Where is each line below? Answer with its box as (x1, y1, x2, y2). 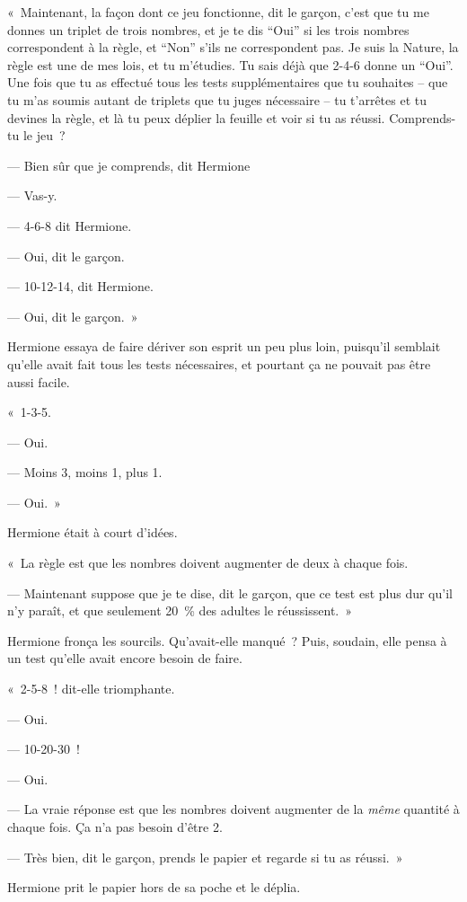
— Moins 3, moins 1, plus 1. (7, 463, 163, 482)
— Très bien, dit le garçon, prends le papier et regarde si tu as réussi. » (7, 847, 403, 866)
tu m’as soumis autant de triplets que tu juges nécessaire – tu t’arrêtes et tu (7, 90, 427, 109)
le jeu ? (22, 126, 66, 145)
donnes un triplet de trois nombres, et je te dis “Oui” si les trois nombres (7, 20, 410, 39)
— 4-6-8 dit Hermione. (7, 216, 132, 234)
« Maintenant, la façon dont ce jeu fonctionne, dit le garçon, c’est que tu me (7, 3, 429, 21)
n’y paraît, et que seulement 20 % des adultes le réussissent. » (7, 601, 353, 620)
